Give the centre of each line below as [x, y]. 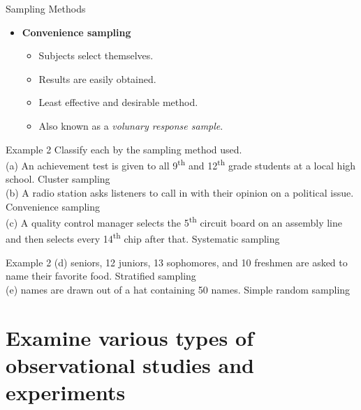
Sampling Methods [46, 8]
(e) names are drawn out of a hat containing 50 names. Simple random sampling [178, 289]
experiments [66, 392]
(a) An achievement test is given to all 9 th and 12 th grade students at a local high [181, 164]
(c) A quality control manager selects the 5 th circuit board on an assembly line [174, 221]
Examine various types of [130, 337]
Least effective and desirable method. [118, 102]
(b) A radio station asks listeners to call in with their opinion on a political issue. [180, 192]
